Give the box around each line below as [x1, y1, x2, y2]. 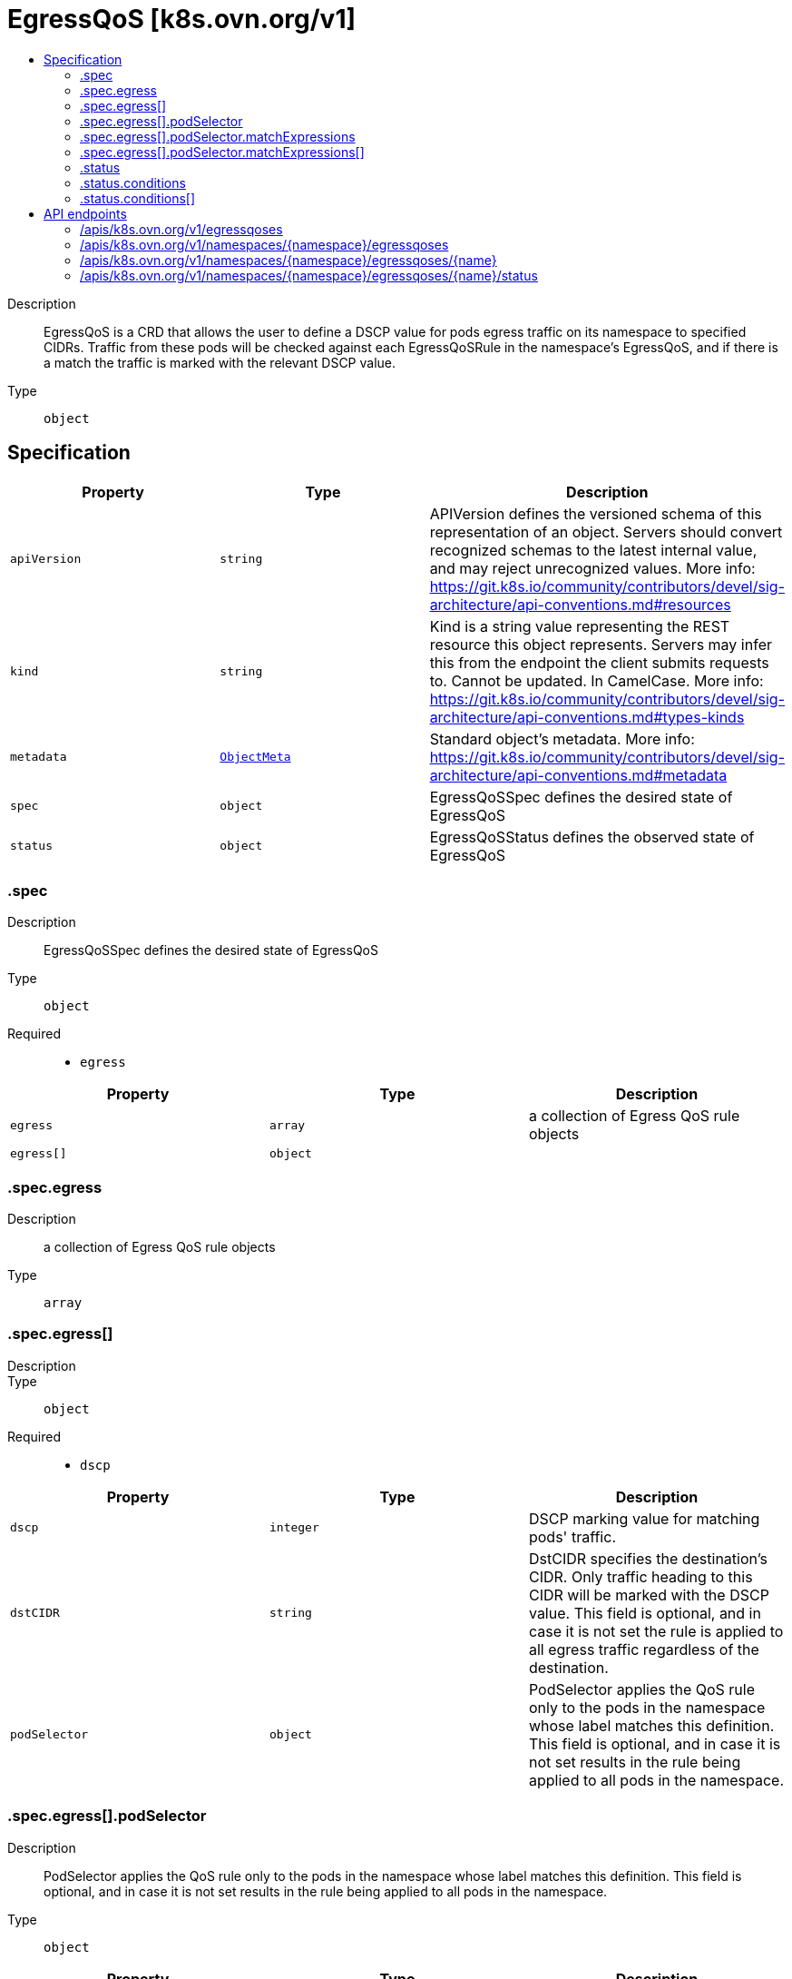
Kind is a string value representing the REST [429, 616, 730, 635]
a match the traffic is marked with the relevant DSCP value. [44, 354, 396, 370]
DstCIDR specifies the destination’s [528, 1549, 768, 1568]
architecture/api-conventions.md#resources [429, 595, 731, 614]
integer [269, 1521, 319, 1535]
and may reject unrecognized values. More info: [429, 558, 756, 577]
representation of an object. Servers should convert [429, 522, 783, 541]
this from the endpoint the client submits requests [429, 653, 769, 672]
